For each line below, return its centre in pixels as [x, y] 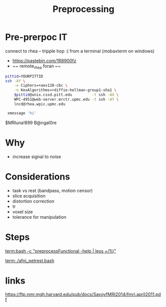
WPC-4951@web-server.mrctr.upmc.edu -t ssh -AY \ [67, 100]
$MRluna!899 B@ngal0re [31, 123]
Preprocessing [83, 9]
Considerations [38, 177]
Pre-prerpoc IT [36, 37]
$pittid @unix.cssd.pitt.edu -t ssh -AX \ [67, 95]
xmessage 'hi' [22, 113]
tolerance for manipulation [39, 217]
